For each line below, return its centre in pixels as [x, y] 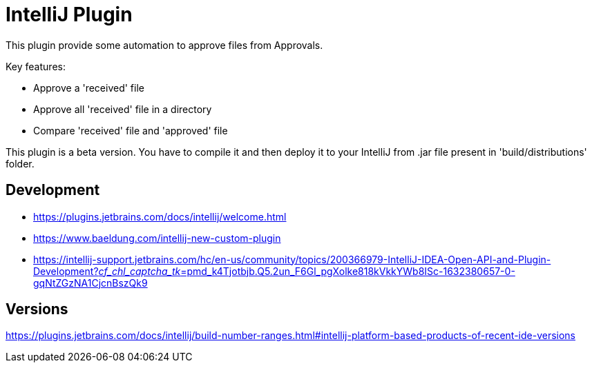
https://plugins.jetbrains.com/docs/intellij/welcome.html [160, 216]
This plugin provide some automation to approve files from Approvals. [164, 45]
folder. [20, 163]
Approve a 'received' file [89, 88]
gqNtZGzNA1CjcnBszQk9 [90, 283]
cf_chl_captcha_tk [140, 271]
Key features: [36, 66]
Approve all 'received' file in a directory [123, 109]
